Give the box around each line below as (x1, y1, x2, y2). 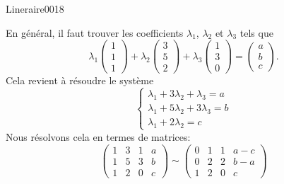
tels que (239, 25, 273, 40)
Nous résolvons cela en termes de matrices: (6, 129, 191, 144)
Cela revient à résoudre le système (6, 73, 154, 88)
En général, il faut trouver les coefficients (6, 25, 184, 40)
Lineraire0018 (6, 1, 64, 16)
